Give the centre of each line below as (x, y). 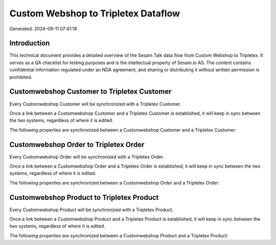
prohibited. (21, 77)
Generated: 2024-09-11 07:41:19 (43, 29)
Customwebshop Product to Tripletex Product (84, 197)
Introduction (30, 43)
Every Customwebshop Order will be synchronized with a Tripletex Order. (87, 157)
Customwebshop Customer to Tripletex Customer (90, 91)
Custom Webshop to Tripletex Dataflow (95, 13)
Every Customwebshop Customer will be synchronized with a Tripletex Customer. (95, 104)
